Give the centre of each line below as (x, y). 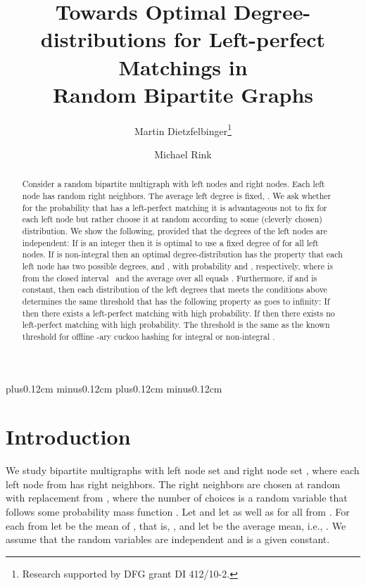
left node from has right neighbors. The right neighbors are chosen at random (173, 484)
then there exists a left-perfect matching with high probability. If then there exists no (178, 313)
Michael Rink (183, 154)
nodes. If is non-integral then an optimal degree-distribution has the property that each (182, 254)
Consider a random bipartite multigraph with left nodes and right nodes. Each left (173, 184)
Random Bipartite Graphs (183, 94)
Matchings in (183, 66)
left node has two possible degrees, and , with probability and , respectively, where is (177, 266)
